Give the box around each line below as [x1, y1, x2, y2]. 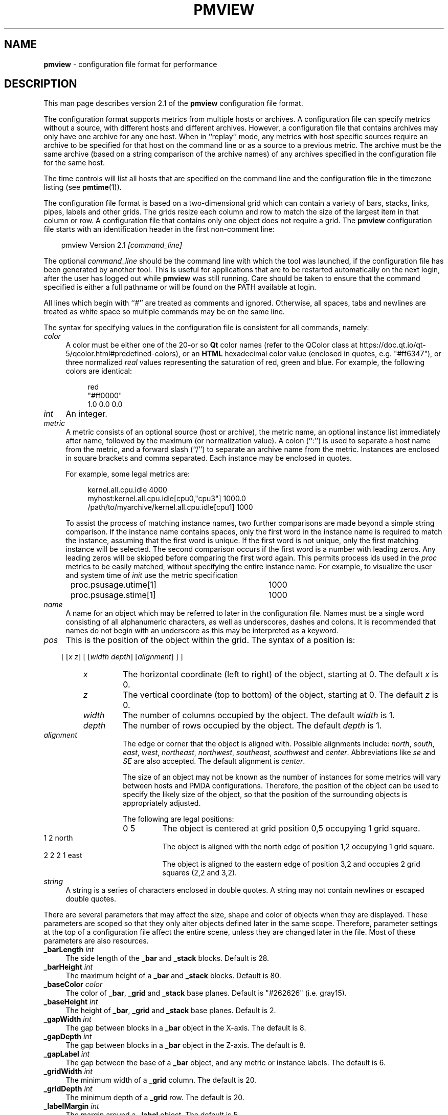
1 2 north [43, 833, 73, 843]
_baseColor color [43, 980, 103, 989]
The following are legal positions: [123, 814, 234, 824]
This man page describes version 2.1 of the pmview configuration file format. [43, 99, 303, 108]
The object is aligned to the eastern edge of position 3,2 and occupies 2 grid [162, 860, 420, 869]
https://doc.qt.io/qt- [359, 340, 426, 350]
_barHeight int [43, 962, 93, 972]
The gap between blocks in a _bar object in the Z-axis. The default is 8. [65, 1041, 306, 1050]
